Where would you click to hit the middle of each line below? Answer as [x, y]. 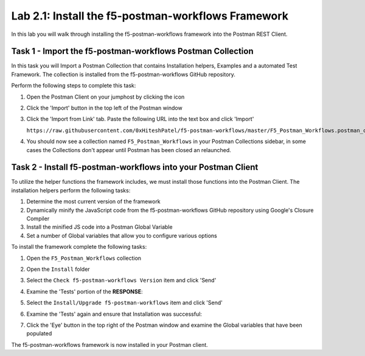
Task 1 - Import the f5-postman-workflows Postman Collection [132, 51]
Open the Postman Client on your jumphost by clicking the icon [106, 97]
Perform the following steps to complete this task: [74, 86]
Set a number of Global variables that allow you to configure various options [122, 236]
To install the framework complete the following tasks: [79, 247]
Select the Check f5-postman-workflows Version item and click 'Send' [121, 281]
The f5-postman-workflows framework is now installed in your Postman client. [109, 344]
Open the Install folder [58, 269]
